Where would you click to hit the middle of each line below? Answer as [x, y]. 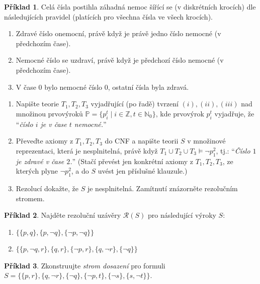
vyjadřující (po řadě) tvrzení [135, 104]
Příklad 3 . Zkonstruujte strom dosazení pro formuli [85, 265]
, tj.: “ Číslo [233, 150]
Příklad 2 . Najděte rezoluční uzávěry [63, 215]
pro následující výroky [182, 215]
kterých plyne [37, 171]
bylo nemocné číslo [73, 87]
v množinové [206, 141]
